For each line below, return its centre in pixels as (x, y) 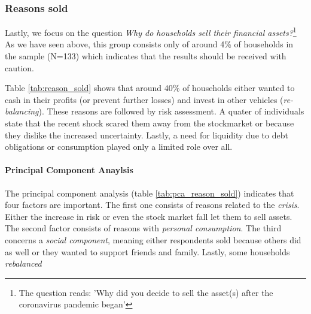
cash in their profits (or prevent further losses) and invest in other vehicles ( (144, 99)
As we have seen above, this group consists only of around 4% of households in (149, 44)
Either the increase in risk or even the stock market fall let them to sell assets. (149, 216)
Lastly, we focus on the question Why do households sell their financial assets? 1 (151, 31)
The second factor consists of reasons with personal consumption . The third (143, 228)
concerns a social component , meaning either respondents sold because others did (153, 239)
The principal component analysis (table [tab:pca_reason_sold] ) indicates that (150, 193)
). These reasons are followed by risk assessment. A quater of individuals (171, 111)
